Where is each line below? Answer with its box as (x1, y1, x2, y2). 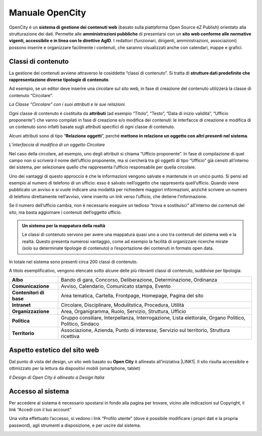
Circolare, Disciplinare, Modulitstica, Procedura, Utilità (61, 302, 184, 308)
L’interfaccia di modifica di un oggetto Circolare (9, 142, 105, 148)
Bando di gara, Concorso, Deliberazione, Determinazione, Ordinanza (61, 277, 217, 284)
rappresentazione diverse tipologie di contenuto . (9, 77, 110, 83)
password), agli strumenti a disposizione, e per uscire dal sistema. (9, 422, 141, 428)
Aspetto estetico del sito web (9, 346, 99, 354)
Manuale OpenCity (9, 7, 86, 18)
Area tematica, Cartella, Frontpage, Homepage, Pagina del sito (61, 292, 204, 299)
